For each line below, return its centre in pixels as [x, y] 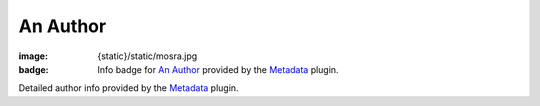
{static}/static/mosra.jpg [147, 56]
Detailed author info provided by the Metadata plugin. [128, 88]
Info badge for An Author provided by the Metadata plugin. [218, 69]
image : [33, 56]
